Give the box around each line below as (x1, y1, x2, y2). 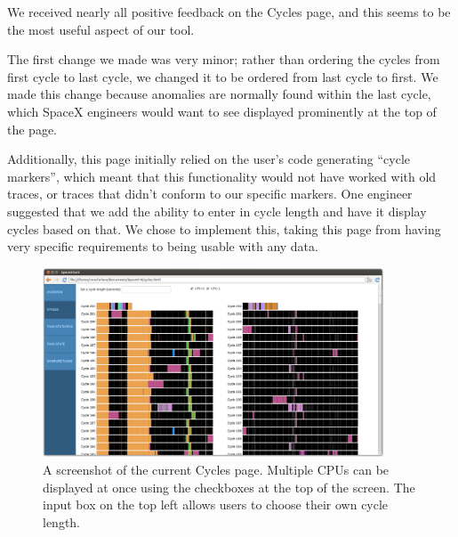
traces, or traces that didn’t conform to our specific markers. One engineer (7, 184, 413, 203)
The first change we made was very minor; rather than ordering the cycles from (7, 50, 440, 69)
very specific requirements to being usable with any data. (7, 237, 318, 256)
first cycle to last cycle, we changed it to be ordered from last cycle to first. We (7, 67, 438, 85)
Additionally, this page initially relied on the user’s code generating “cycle (7, 150, 411, 168)
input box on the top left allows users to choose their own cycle (43, 495, 389, 514)
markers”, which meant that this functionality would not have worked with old (7, 167, 437, 185)
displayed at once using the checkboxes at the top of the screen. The (43, 477, 415, 496)
